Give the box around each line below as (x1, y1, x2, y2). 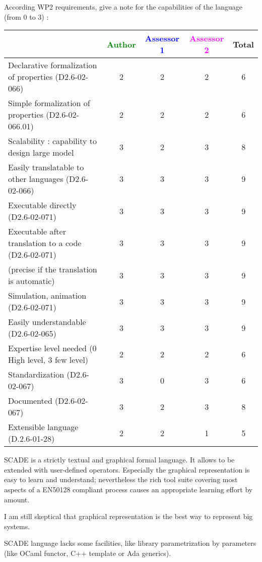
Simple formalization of (8, 97, 90, 109)
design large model (8, 147, 74, 159)
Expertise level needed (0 (8, 342, 97, 354)
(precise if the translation (8, 263, 97, 275)
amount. (4, 494, 30, 504)
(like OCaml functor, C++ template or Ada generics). (4, 547, 171, 558)
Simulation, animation (8, 290, 87, 302)
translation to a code (8, 237, 82, 249)
